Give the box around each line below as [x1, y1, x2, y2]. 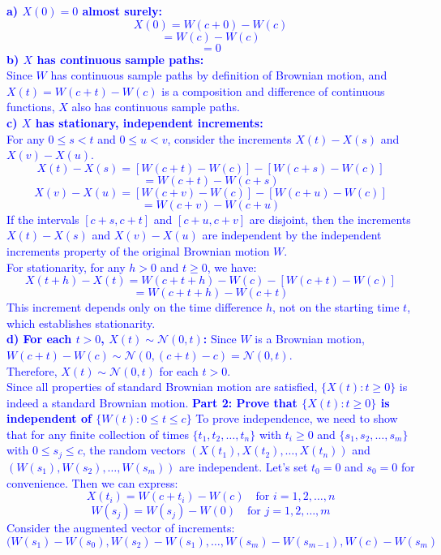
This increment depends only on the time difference [6, 299, 263, 316]
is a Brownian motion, [255, 330, 365, 347]
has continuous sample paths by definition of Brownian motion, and [50, 67, 387, 84]
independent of [6, 410, 92, 427]
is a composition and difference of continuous [161, 82, 385, 99]
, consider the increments [167, 130, 292, 147]
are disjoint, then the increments [249, 210, 411, 227]
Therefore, [6, 362, 58, 379]
